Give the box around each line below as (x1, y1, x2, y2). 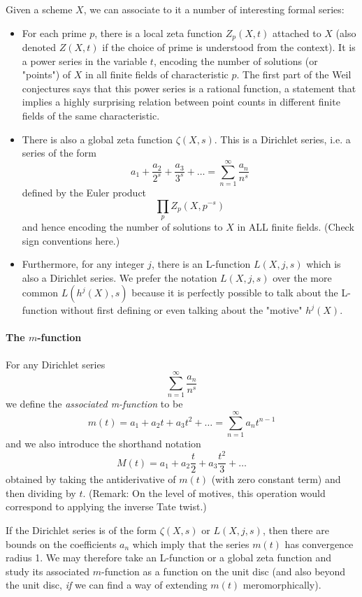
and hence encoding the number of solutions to (22, 219, 223, 233)
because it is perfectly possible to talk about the (131, 285, 338, 300)
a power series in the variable (22, 53, 147, 68)
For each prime (22, 25, 87, 40)
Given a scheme (6, 2, 73, 16)
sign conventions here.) (22, 233, 120, 247)
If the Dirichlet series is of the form (6, 523, 157, 538)
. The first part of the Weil (236, 67, 352, 82)
